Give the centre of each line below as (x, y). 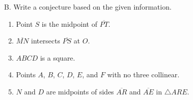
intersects (46, 41)
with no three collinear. (143, 74)
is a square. (58, 57)
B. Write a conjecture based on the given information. (88, 7)
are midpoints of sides (80, 91)
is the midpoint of (69, 23)
